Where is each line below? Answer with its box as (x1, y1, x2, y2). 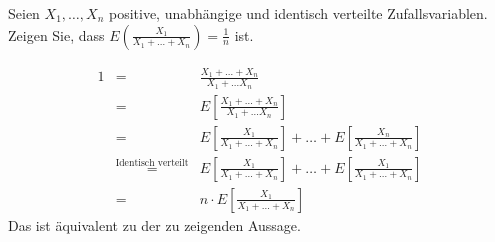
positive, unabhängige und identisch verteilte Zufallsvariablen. (108, 3, 488, 23)
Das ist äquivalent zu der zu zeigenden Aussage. (8, 214, 301, 235)
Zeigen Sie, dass (8, 24, 105, 45)
